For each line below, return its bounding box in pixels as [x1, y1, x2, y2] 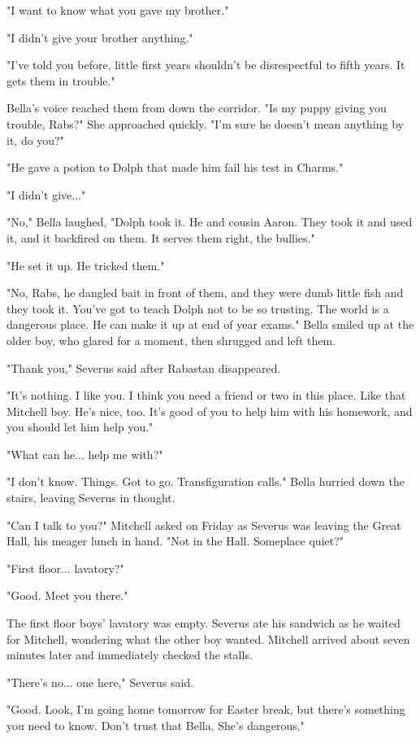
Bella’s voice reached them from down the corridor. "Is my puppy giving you [6, 99, 387, 116]
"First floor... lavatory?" [6, 559, 124, 576]
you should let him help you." [6, 418, 154, 435]
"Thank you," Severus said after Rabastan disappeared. [6, 359, 281, 376]
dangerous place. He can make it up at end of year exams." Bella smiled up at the [6, 316, 414, 333]
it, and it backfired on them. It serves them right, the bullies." [6, 229, 315, 246]
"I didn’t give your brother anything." [6, 28, 193, 46]
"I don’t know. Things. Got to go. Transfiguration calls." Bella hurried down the [6, 473, 405, 490]
